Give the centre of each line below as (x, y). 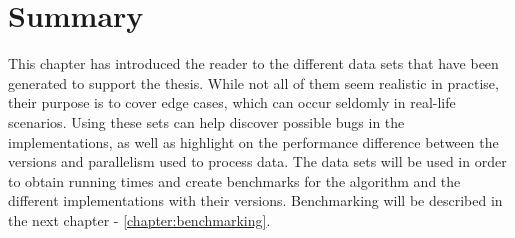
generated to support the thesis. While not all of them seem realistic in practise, (253, 82)
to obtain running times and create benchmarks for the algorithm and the (234, 180)
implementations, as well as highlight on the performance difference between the (253, 141)
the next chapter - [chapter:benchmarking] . (139, 219)
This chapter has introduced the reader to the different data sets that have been (253, 63)
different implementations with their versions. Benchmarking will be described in (255, 200)
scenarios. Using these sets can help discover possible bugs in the (206, 121)
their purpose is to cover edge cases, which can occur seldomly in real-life (232, 102)
